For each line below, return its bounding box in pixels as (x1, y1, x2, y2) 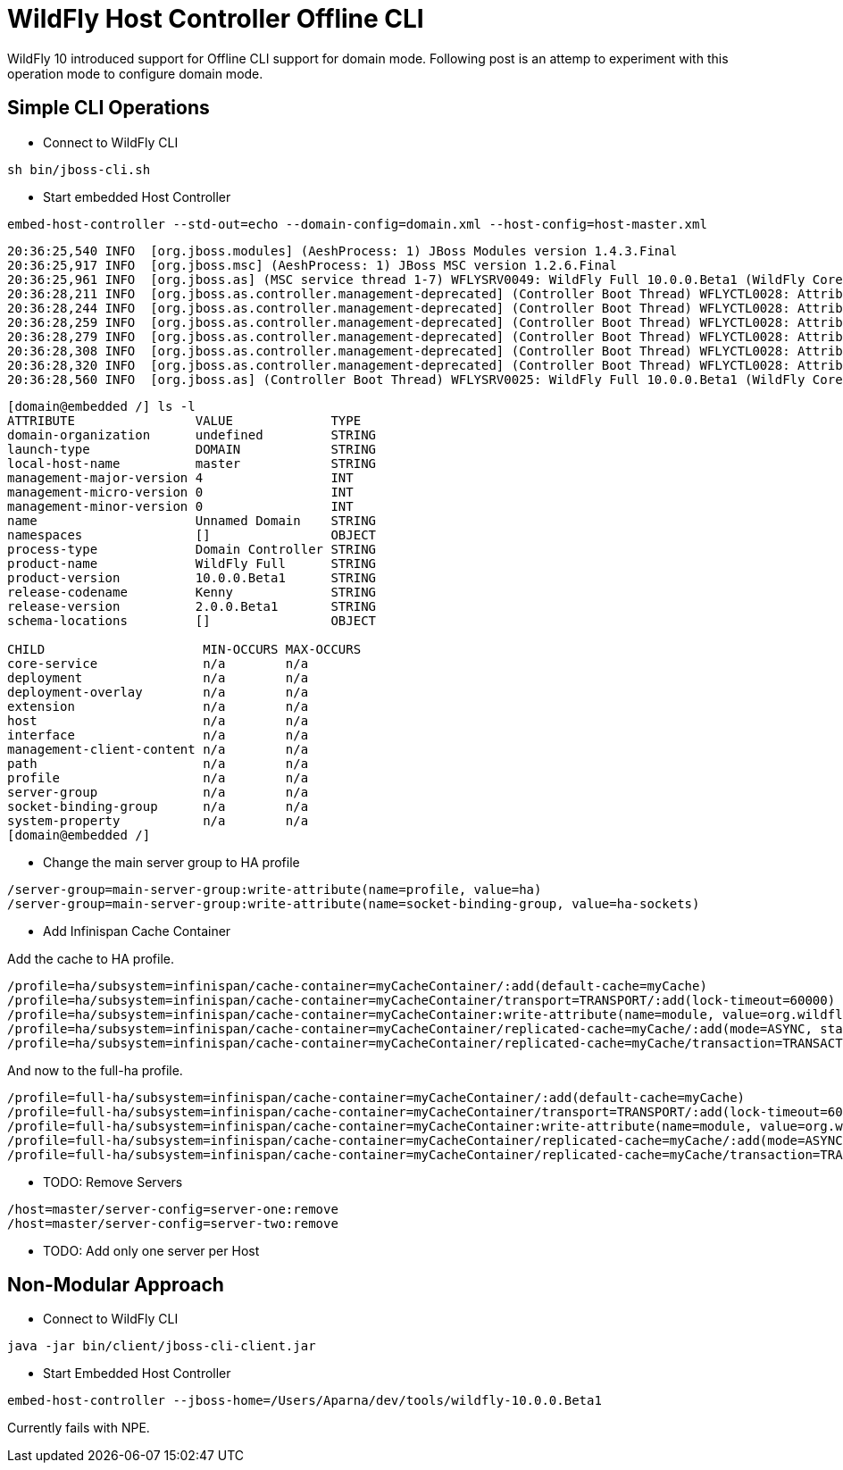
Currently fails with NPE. (7, 1420, 150, 1436)
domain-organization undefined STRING (7, 427, 377, 442)
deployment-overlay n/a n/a (7, 684, 309, 699)
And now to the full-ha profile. (7, 1062, 183, 1078)
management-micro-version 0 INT (7, 484, 354, 499)
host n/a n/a (7, 713, 309, 728)
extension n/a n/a (7, 698, 309, 714)
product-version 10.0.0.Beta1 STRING (7, 570, 377, 585)
